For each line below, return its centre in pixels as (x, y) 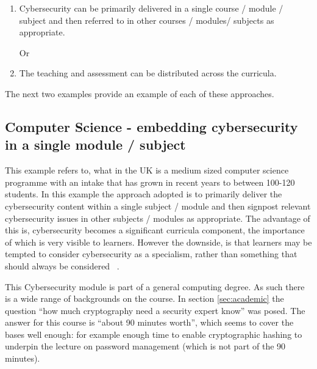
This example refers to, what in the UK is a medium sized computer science (147, 170)
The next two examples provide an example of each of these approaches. (140, 93)
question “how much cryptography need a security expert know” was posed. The (155, 310)
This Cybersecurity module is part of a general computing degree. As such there (155, 286)
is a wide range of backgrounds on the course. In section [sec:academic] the (144, 298)
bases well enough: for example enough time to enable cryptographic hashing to (154, 334)
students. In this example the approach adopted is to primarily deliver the (144, 194)
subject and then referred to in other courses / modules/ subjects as (147, 20)
